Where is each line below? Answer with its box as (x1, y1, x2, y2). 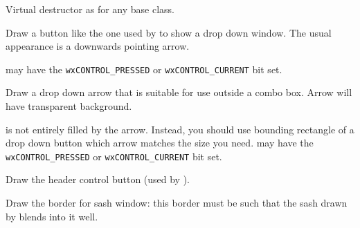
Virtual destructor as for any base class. (6, 2, 174, 16)
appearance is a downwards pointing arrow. (6, 39, 190, 53)
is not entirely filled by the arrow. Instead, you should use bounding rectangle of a (6, 122, 354, 136)
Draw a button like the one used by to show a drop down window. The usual (6, 25, 332, 39)
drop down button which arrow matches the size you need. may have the (6, 135, 314, 150)
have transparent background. (6, 99, 132, 113)
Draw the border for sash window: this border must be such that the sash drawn (6, 196, 348, 210)
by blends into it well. (6, 209, 98, 223)
